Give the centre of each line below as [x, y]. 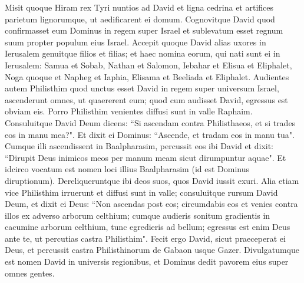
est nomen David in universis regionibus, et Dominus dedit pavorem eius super [147, 261]
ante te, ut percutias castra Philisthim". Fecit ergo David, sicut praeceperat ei [145, 238]
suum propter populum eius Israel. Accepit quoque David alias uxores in [136, 42]
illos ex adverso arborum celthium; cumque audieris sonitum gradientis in [138, 215]
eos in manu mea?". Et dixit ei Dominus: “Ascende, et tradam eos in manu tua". [150, 134]
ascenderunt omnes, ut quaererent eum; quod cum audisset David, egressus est [146, 99]
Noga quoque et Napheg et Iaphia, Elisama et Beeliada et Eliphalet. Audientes [147, 76]
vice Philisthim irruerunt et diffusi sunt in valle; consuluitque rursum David [141, 192]
